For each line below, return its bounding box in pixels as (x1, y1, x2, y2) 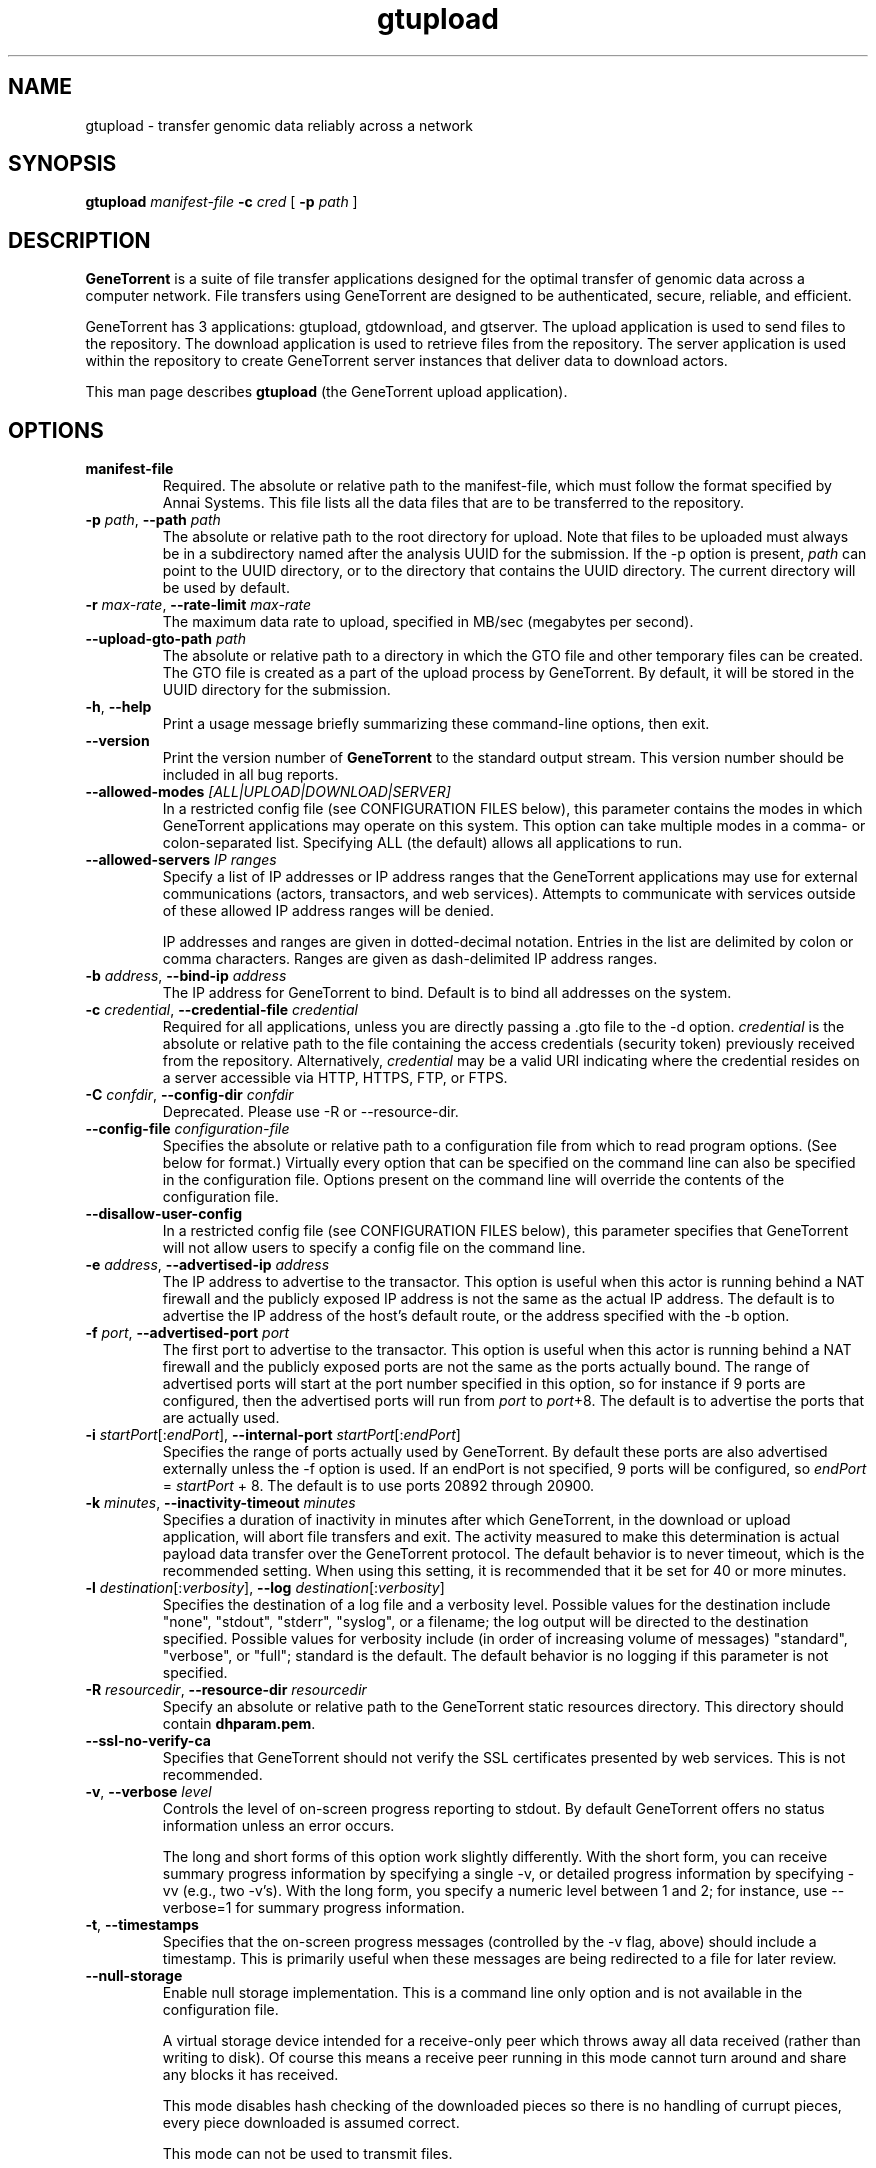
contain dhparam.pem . (162, 1715, 316, 1733)
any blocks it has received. (162, 2066, 339, 2084)
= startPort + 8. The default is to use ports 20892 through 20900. (162, 1477, 595, 1495)
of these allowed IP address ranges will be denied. (162, 902, 494, 920)
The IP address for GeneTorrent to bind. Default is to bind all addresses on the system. (162, 984, 732, 1002)
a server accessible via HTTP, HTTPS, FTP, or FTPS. (162, 1069, 508, 1087)
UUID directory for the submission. (162, 681, 391, 699)
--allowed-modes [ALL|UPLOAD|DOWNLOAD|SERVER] (85, 783, 451, 801)
